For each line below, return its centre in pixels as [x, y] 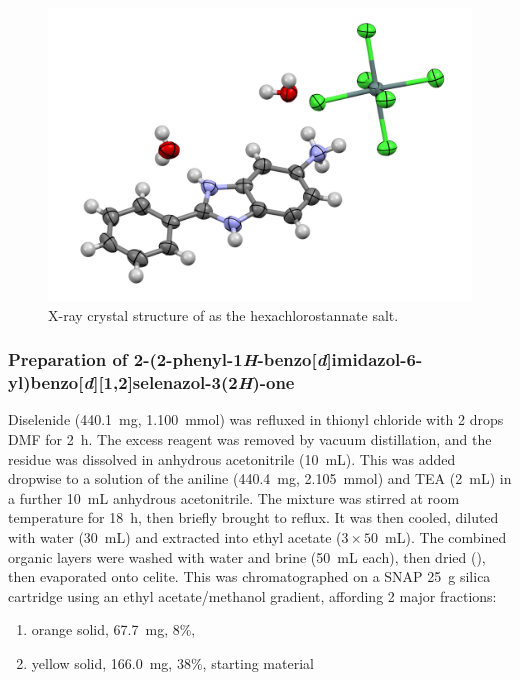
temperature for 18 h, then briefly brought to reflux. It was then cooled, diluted [253, 517]
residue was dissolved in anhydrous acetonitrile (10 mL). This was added [232, 458]
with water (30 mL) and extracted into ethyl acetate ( [175, 537]
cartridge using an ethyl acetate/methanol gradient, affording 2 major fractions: [252, 595]
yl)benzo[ [46, 382]
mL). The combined [446, 537]
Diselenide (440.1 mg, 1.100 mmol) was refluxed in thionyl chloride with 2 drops [256, 419]
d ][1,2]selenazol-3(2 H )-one [189, 382]
